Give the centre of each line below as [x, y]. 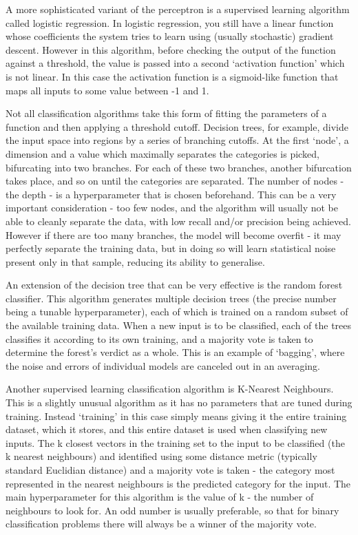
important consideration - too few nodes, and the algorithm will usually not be [172, 208]
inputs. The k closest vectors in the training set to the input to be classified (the [175, 442]
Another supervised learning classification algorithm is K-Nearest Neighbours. [170, 389]
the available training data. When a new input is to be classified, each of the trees [179, 325]
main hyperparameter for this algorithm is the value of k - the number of [160, 497]
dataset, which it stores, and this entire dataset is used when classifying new [167, 429]
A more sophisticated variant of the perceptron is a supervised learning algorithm [178, 9]
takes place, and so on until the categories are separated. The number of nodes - [175, 181]
